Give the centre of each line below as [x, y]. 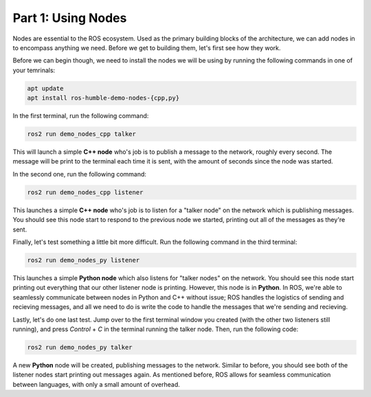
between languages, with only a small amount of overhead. [96, 384]
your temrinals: [34, 70]
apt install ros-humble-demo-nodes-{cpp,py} [103, 98]
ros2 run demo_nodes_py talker [80, 347]
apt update [45, 88]
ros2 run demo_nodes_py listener [83, 260]
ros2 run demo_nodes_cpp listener [85, 192]
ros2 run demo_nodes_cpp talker [82, 134]
